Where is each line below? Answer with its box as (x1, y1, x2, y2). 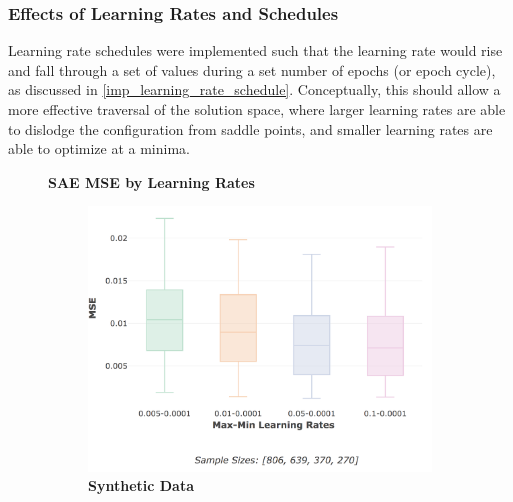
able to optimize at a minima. (8, 138, 190, 159)
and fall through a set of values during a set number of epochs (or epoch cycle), (8, 59, 496, 80)
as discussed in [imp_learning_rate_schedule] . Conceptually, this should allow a (8, 79, 501, 100)
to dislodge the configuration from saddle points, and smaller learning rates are (8, 118, 493, 139)
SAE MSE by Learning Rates (48, 171, 255, 192)
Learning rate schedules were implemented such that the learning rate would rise (8, 40, 503, 61)
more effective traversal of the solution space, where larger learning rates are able (8, 99, 506, 119)
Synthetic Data (88, 475, 195, 496)
